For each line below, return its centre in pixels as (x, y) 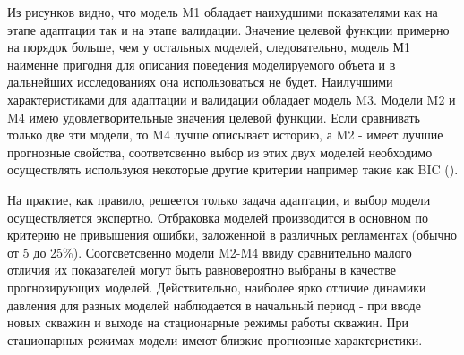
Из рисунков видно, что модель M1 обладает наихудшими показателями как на (223, 12)
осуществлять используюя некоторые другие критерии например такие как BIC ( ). (233, 169)
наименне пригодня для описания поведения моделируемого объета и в (202, 64)
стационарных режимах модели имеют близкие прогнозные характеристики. (215, 339)
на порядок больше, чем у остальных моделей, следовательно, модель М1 (209, 47)
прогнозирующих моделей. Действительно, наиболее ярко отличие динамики (217, 287)
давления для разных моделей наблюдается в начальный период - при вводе (214, 304)
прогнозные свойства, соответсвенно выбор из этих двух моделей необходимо (220, 152)
